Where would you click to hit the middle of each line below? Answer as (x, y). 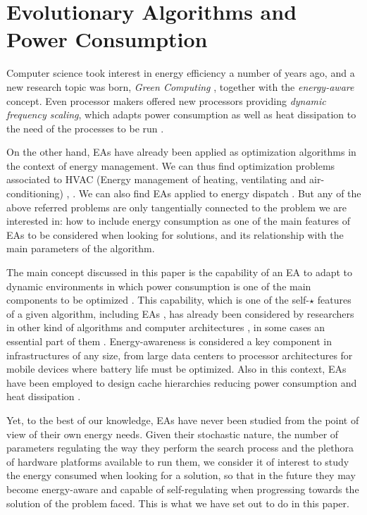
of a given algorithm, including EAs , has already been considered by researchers (180, 313)
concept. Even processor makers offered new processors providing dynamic (166, 100)
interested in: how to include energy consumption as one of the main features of (179, 221)
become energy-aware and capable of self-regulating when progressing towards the (183, 489)
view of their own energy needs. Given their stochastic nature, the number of (173, 434)
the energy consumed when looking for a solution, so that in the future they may (181, 475)
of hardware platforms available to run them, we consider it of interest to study (178, 461)
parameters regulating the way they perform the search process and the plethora (180, 448)
